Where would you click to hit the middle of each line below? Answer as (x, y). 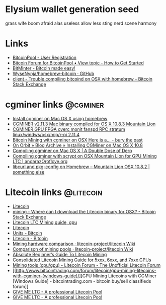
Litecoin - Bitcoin (30, 238)
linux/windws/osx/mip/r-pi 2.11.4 (46, 134)
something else (28, 172)
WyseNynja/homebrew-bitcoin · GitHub (53, 73)
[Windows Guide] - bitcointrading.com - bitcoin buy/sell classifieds (82, 281)
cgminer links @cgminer (55, 105)
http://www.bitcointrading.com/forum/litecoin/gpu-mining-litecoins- (86, 270)
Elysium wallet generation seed (72, 9)
